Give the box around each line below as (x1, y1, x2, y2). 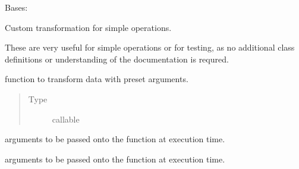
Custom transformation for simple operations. (5, 21, 172, 33)
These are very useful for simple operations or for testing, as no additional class (5, 41, 295, 54)
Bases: (5, 1, 28, 13)
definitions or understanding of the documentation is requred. (5, 52, 229, 65)
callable (52, 112, 80, 125)
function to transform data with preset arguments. (5, 73, 188, 85)
